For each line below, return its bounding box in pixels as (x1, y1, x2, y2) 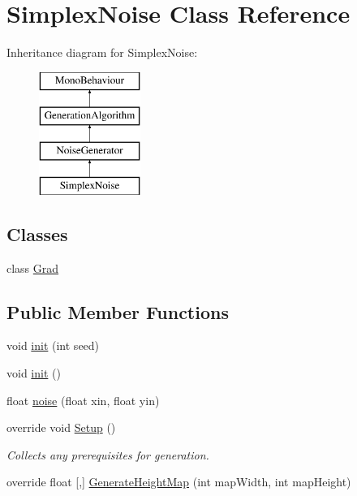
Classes (6, 221, 68, 246)
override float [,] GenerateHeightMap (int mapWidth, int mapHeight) (6, 473, 351, 490)
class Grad (6, 259, 59, 276)
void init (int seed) (6, 337, 100, 354)
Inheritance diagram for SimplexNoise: (6, 44, 198, 61)
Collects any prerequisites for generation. (6, 446, 209, 463)
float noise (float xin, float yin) (6, 391, 160, 408)
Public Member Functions (6, 299, 229, 324)
